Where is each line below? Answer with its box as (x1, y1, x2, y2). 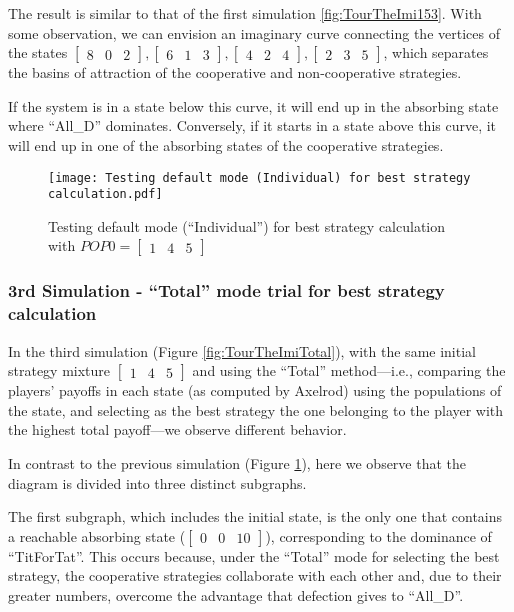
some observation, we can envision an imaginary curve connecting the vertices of (8, 22, 500, 43)
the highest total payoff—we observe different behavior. (8, 419, 347, 440)
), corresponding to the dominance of (265, 525, 492, 546)
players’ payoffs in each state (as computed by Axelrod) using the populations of (8, 380, 502, 401)
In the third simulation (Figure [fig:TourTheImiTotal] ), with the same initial (8, 340, 476, 361)
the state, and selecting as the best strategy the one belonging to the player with (8, 399, 504, 420)
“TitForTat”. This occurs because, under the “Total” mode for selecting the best (8, 545, 500, 566)
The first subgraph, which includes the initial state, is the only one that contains (8, 506, 503, 527)
